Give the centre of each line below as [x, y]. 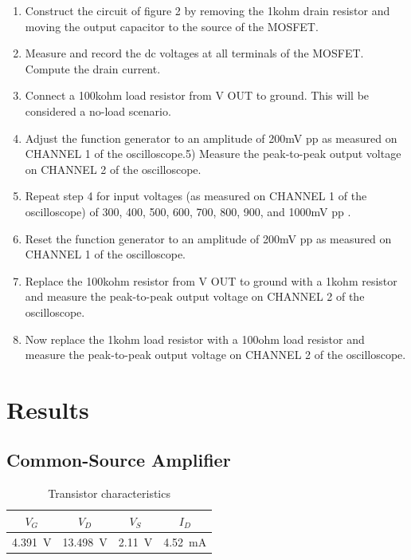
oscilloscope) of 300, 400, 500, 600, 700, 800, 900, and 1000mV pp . [188, 211]
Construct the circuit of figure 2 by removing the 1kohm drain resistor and [207, 10]
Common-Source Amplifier [119, 460]
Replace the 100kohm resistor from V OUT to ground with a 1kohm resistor [211, 280]
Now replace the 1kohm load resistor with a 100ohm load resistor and [195, 339]
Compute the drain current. [93, 68]
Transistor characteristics [109, 493]
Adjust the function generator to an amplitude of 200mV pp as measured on [211, 138]
